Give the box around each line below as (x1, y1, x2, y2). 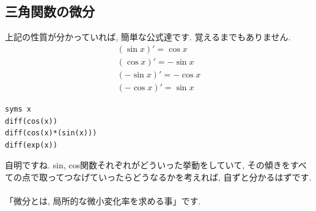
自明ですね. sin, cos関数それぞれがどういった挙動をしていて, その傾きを (5, 159, 290, 171)
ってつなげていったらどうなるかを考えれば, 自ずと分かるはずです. (47, 170, 312, 183)
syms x (5, 104, 31, 113)
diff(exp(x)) (5, 140, 57, 149)
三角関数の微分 (5, 2, 95, 21)
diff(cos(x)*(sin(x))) (5, 129, 97, 138)
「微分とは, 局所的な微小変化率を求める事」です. (5, 195, 201, 207)
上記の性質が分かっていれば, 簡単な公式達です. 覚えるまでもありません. (5, 30, 291, 43)
